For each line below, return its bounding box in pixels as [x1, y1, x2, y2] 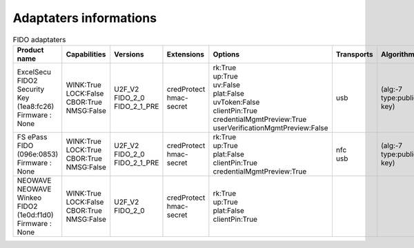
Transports [335, 49, 374, 59]
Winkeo [17, 193, 42, 203]
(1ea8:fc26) [17, 101, 55, 111]
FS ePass [17, 132, 48, 141]
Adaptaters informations [12, 10, 157, 25]
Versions [114, 49, 144, 59]
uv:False [213, 80, 241, 90]
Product [17, 45, 44, 54]
